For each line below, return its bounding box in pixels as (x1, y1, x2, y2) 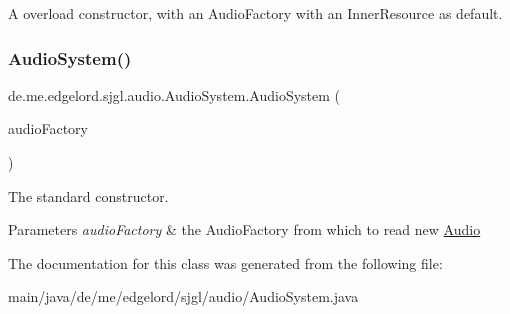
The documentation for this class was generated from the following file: (8, 252, 443, 273)
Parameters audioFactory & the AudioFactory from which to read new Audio (8, 219, 481, 240)
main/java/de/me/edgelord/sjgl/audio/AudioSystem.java (8, 286, 359, 307)
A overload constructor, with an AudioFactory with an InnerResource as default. (8, 3, 503, 23)
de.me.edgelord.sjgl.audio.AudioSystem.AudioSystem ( (8, 84, 341, 105)
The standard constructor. (8, 185, 169, 206)
